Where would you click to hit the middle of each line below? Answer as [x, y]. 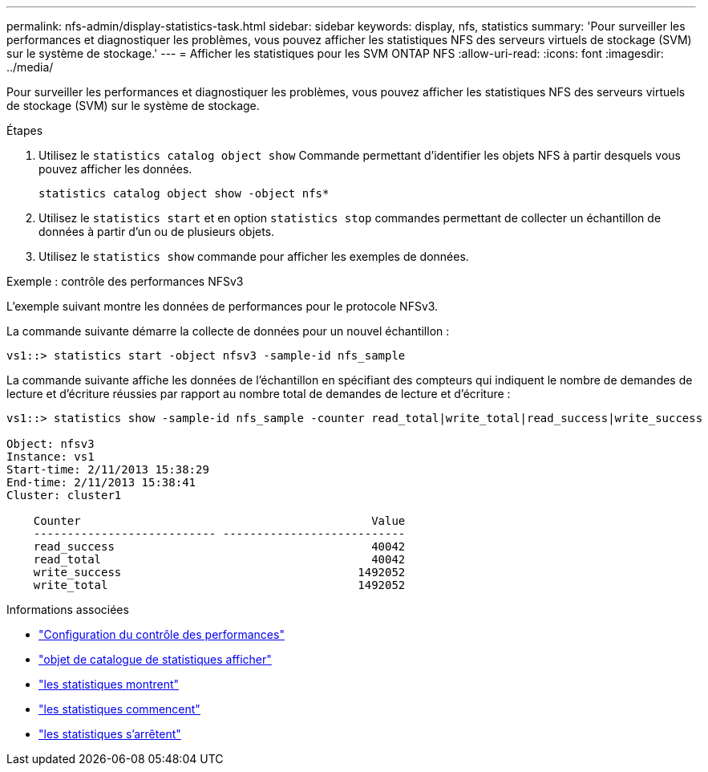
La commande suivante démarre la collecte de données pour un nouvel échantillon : [228, 331]
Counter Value [219, 521]
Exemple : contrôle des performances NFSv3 [125, 281]
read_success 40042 [219, 546]
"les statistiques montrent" [109, 684]
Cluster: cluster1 [64, 495]
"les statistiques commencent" [119, 709]
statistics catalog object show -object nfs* [184, 193]
